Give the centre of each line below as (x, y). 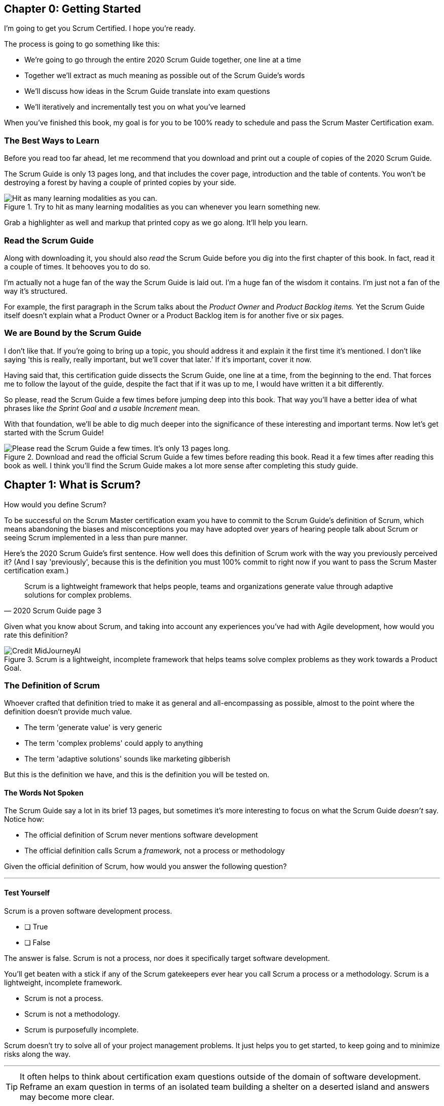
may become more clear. (67, 1097)
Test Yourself (27, 893)
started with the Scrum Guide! (54, 432)
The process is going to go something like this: (82, 44)
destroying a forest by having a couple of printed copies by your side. (120, 183)
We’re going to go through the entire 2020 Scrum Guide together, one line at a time (163, 60)
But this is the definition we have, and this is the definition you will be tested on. (137, 775)
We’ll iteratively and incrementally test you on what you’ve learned (135, 107)
